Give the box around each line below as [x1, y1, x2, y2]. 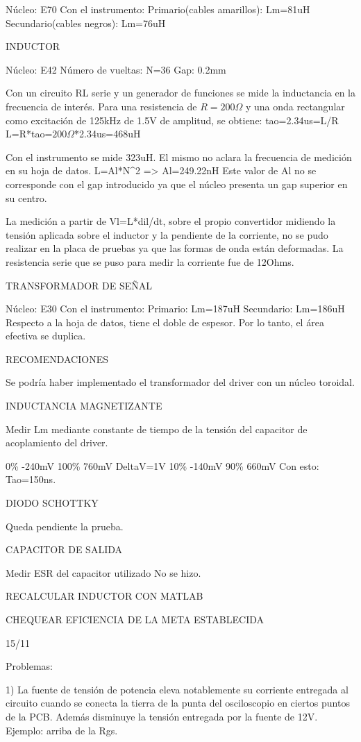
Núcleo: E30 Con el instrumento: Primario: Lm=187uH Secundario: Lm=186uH [6, 301, 345, 316]
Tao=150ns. [6, 472, 56, 487]
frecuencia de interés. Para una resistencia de [6, 99, 197, 113]
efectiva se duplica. [6, 328, 86, 343]
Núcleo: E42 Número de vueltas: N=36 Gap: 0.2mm [6, 62, 226, 76]
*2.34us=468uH [74, 126, 141, 141]
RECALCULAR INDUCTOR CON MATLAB [6, 589, 203, 603]
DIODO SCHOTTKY [6, 496, 99, 510]
